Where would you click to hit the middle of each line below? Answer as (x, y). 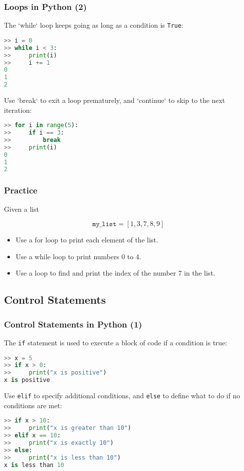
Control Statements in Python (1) (73, 324)
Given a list (21, 209)
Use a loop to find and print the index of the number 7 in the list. (115, 273)
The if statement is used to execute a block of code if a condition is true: (116, 342)
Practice (21, 190)
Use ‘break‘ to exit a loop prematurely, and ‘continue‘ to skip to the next (115, 100)
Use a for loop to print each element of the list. (87, 240)
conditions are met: (33, 405)
